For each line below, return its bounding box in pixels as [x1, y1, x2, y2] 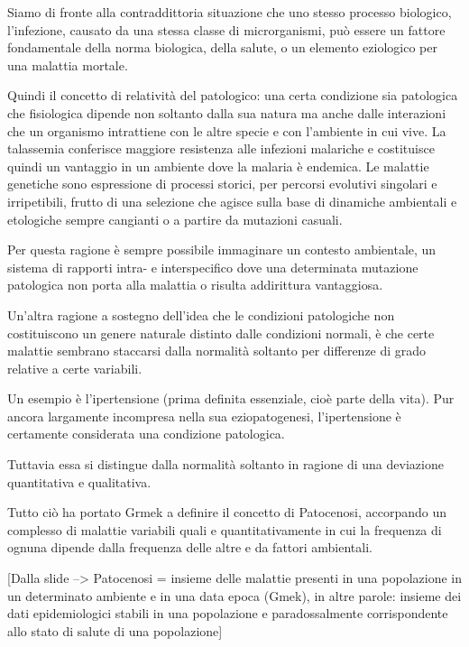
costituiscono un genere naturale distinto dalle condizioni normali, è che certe [7, 323, 435, 342]
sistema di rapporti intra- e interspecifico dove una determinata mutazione [7, 257, 418, 276]
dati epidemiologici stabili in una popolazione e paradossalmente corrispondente [7, 604, 448, 623]
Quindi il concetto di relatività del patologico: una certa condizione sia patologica [7, 86, 458, 105]
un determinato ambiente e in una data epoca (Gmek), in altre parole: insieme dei [7, 586, 462, 605]
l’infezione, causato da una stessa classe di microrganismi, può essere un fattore [7, 20, 446, 39]
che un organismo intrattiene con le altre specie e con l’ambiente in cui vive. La [7, 121, 446, 140]
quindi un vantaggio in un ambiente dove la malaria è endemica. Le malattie [7, 156, 429, 175]
